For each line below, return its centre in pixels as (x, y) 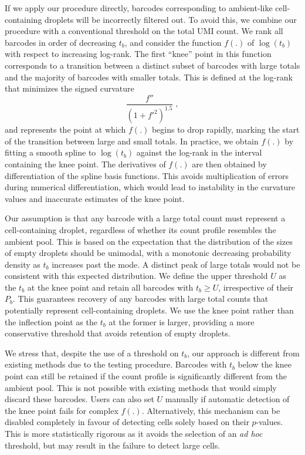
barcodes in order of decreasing (61, 42)
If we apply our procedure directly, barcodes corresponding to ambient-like (139, 8)
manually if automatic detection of (227, 399)
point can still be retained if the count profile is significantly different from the (146, 376)
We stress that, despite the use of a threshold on (92, 353)
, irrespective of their (256, 287)
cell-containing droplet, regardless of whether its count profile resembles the (140, 229)
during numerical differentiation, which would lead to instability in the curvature (150, 187)
